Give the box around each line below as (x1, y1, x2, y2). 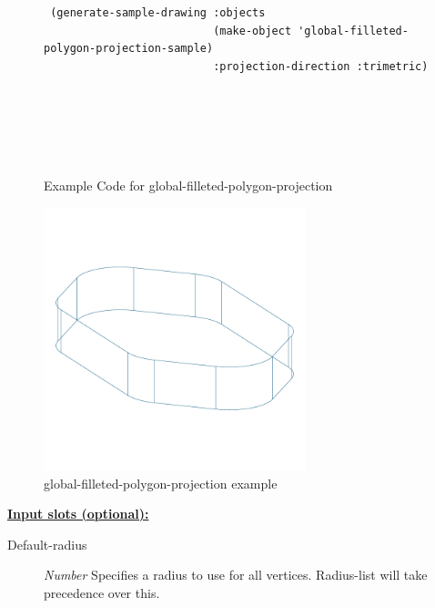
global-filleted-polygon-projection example (44, 473, 278, 492)
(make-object (213, 24, 292, 37)
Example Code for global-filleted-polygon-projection (44, 176, 333, 195)
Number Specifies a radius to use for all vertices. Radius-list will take (44, 565, 428, 584)
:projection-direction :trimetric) (213, 59, 429, 73)
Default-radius (7, 534, 87, 553)
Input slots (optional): (7, 504, 149, 523)
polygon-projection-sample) (44, 42, 214, 56)
